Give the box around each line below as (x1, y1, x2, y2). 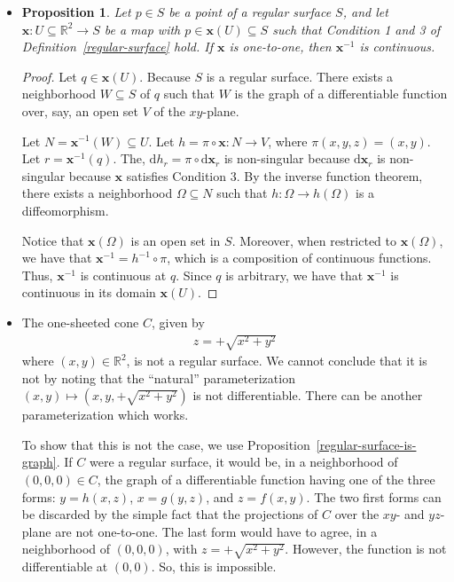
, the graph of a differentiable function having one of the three (97, 470, 435, 489)
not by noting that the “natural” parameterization (21, 368, 295, 387)
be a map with (104, 20, 181, 38)
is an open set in (130, 231, 221, 249)
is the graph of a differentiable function (234, 84, 448, 103)
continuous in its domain (21, 283, 156, 302)
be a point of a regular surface (168, 3, 332, 20)
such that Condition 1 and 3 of (272, 20, 441, 38)
